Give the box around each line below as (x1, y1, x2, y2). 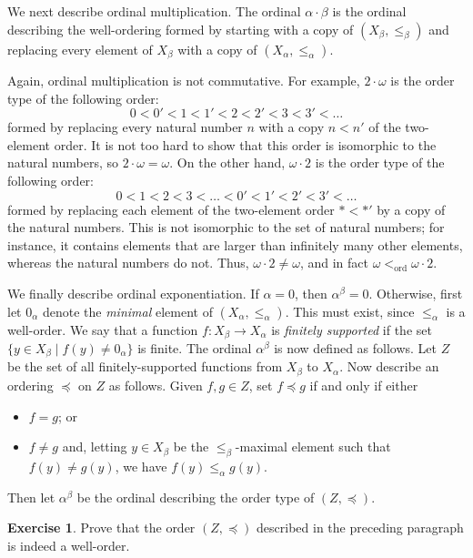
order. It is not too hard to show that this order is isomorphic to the (54, 135, 437, 154)
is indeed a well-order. (7, 535, 130, 554)
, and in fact (299, 253, 368, 272)
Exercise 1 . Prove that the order (7, 518, 196, 537)
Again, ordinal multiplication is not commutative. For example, (7, 71, 360, 90)
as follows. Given (108, 375, 203, 394)
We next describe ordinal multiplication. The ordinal (7, 2, 301, 20)
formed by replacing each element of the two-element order (7, 199, 335, 218)
